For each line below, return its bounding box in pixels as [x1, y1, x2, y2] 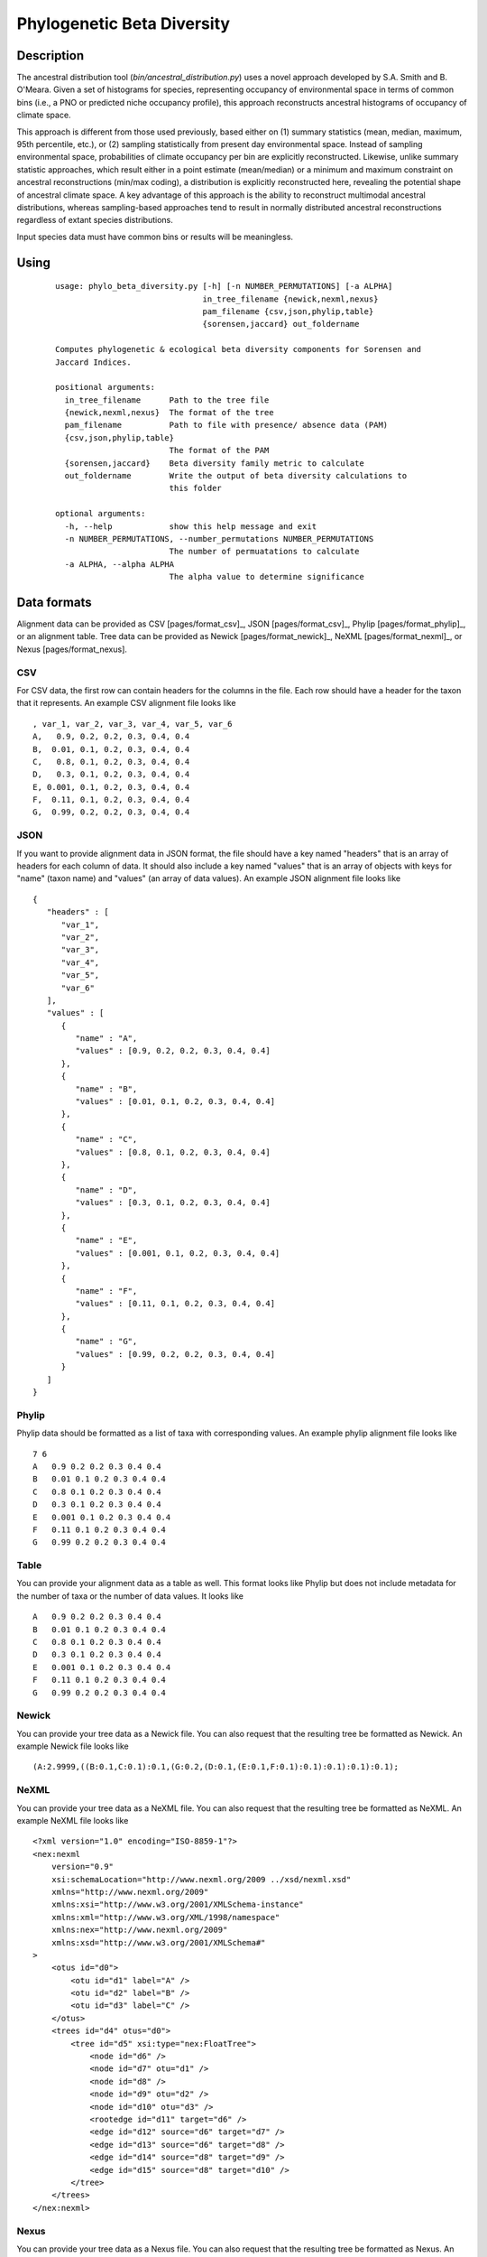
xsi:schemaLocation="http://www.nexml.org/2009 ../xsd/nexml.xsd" [51, 1874, 352, 1884]
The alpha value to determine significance [169, 571, 364, 582]
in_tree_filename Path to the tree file [64, 395, 270, 405]
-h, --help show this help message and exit [64, 521, 317, 532]
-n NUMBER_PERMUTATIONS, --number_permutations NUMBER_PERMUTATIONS [64, 534, 374, 543]
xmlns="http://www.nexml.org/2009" [51, 1887, 209, 1897]
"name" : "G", [75, 1336, 138, 1347]
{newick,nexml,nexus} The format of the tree [64, 407, 274, 418]
